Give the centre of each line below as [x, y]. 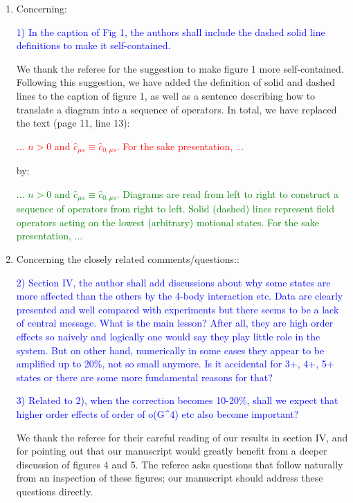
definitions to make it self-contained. [93, 45]
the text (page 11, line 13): [73, 123]
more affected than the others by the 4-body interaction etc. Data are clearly [180, 296]
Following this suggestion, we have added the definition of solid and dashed [176, 82]
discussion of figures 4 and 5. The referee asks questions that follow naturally [180, 464]
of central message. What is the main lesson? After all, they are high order [175, 323]
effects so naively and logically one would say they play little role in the [168, 336]
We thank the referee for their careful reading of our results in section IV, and [182, 437]
